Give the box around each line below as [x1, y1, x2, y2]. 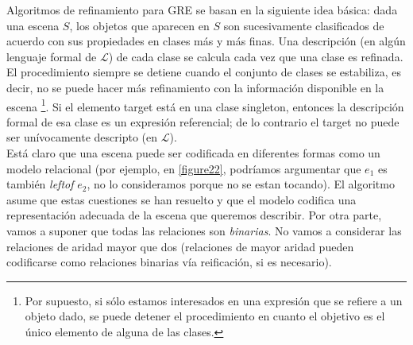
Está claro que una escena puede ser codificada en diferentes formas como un [6, 145, 380, 161]
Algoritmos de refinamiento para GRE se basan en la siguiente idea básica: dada [6, 2, 398, 17]
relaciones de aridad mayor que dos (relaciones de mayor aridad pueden [6, 238, 354, 254]
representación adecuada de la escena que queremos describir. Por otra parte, [6, 207, 382, 223]
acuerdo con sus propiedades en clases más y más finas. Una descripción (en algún [6, 33, 406, 49]
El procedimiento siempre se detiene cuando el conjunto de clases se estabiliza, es [6, 64, 401, 80]
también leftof [6, 176, 74, 192]
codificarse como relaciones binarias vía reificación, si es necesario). [6, 254, 332, 270]
